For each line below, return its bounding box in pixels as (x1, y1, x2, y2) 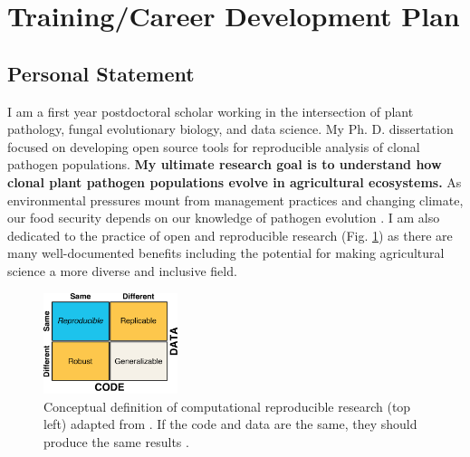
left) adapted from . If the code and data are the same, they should (43, 414, 417, 433)
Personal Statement (7, 59, 195, 87)
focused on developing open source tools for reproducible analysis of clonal (7, 137, 420, 156)
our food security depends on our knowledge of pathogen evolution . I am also (7, 208, 440, 227)
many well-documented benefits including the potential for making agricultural (7, 243, 445, 262)
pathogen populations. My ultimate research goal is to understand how (7, 155, 442, 174)
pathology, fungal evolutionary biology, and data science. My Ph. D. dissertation (7, 119, 454, 138)
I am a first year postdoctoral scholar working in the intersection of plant (7, 101, 414, 120)
